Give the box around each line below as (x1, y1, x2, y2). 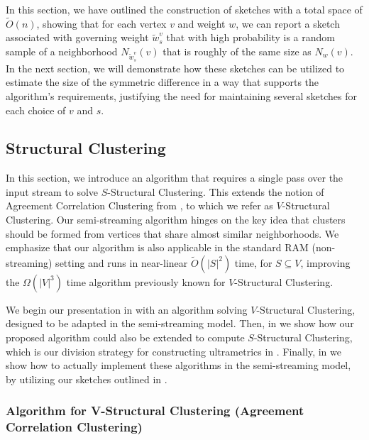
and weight (177, 16, 226, 31)
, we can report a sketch (236, 16, 340, 31)
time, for (234, 255, 272, 270)
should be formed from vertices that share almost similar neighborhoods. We (6, 226, 339, 241)
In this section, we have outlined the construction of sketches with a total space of (6, 2, 363, 16)
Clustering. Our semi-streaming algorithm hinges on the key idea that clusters (6, 212, 346, 227)
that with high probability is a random (166, 30, 335, 45)
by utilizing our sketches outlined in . (6, 371, 167, 386)
